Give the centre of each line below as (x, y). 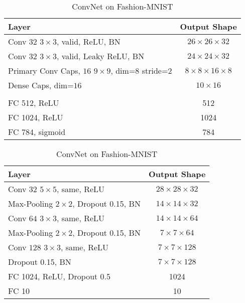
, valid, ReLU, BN (88, 41)
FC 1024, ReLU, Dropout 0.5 (59, 276)
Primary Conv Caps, (44, 70)
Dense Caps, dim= (41, 85)
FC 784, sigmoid (37, 132)
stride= (155, 70)
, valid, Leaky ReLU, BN (100, 56)
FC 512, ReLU (34, 103)
